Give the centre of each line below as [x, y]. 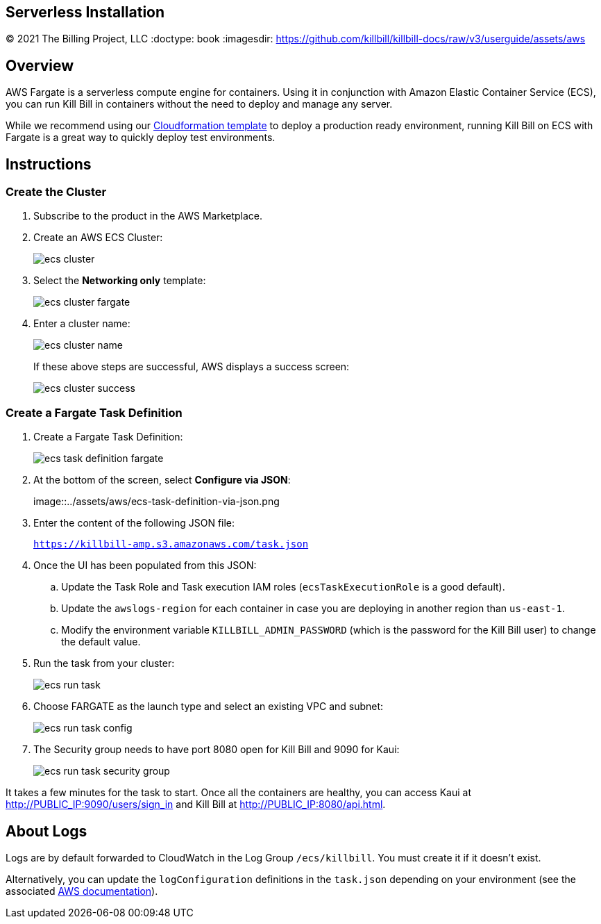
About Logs [46, 831]
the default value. [101, 642]
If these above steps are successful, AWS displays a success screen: [192, 367]
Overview [40, 65]
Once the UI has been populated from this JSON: [145, 566]
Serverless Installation [85, 12]
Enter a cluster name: [82, 324]
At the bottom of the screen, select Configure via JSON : [162, 480]
